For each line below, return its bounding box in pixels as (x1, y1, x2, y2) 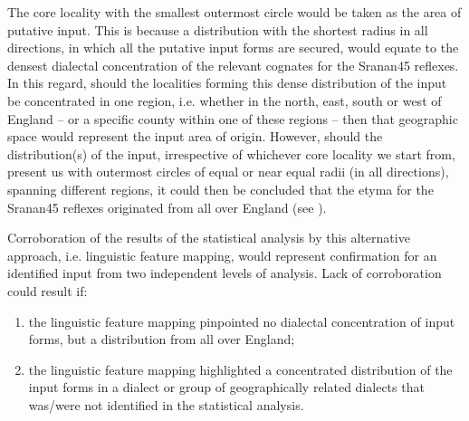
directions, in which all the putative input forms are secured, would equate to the (7, 38, 459, 57)
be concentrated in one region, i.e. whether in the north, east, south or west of (7, 91, 442, 110)
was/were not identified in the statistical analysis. (28, 395, 304, 414)
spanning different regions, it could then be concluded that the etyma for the (7, 179, 434, 198)
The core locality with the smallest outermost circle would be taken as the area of (7, 3, 462, 21)
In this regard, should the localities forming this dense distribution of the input (7, 73, 447, 92)
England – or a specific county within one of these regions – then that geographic (7, 109, 458, 128)
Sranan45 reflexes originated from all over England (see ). (7, 197, 327, 216)
